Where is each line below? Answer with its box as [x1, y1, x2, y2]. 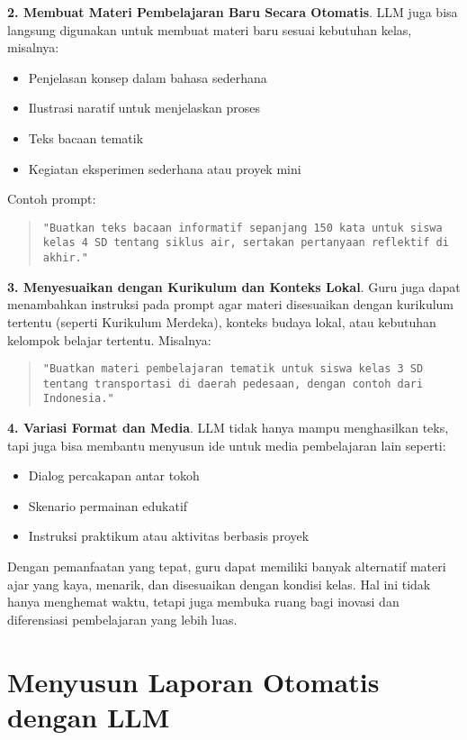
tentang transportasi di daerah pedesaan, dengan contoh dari [42, 377, 424, 390]
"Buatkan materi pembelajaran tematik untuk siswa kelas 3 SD [42, 362, 424, 376]
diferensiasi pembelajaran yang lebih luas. [7, 609, 238, 628]
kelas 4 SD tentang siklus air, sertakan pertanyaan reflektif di [42, 236, 449, 250]
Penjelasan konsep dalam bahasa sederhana [28, 68, 267, 87]
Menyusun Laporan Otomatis [7, 662, 380, 699]
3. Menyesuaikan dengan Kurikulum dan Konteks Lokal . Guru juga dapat [7, 277, 461, 296]
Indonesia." [42, 392, 114, 406]
